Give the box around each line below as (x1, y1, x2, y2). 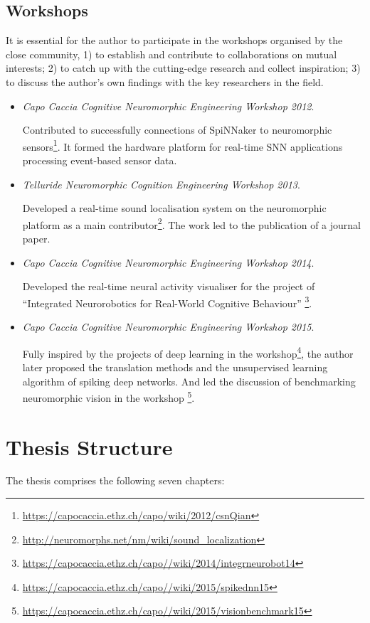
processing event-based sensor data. (22, 153, 177, 168)
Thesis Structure (6, 432, 173, 461)
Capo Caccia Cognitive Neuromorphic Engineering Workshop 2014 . (22, 255, 314, 270)
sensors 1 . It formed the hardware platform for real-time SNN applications (22, 137, 343, 154)
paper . (22, 231, 51, 246)
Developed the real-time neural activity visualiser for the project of (22, 279, 315, 294)
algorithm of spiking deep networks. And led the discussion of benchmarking (22, 373, 356, 388)
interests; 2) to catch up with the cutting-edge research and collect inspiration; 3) (6, 60, 361, 75)
